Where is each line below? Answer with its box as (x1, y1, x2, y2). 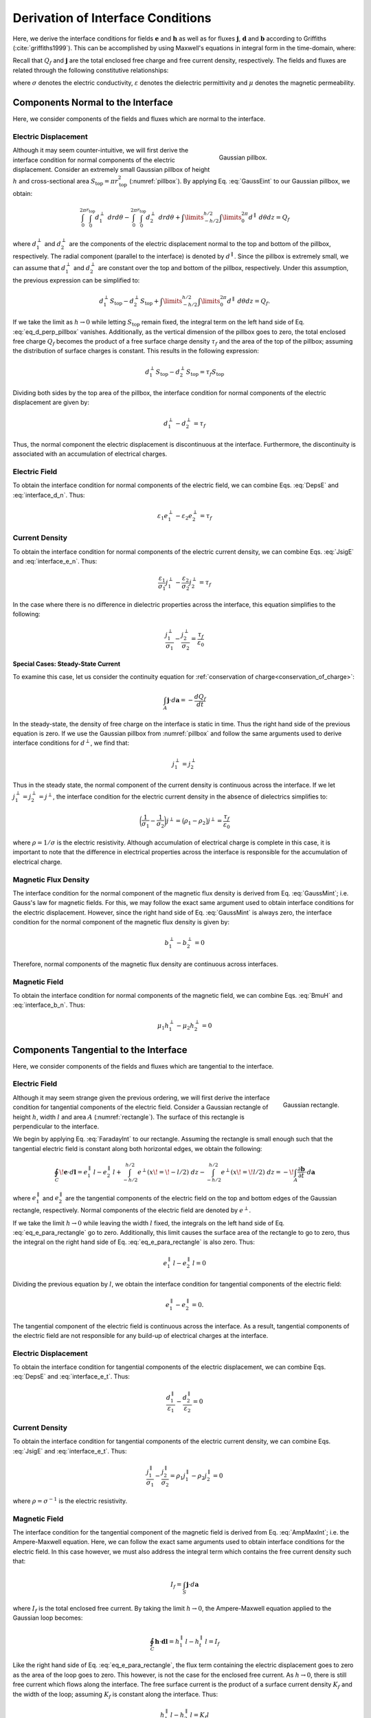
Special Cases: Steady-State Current (12, 660, 120, 668)
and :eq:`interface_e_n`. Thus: (12, 557, 98, 566)
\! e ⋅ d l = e (59, 1168, 88, 1176)
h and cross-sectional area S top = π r (12, 177, 119, 187)
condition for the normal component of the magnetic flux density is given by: (12, 918, 230, 926)
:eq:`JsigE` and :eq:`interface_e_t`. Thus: (12, 1447, 127, 1455)
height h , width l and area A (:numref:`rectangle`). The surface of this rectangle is (12, 1113, 245, 1121)
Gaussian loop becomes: (12, 1614, 83, 1622)
